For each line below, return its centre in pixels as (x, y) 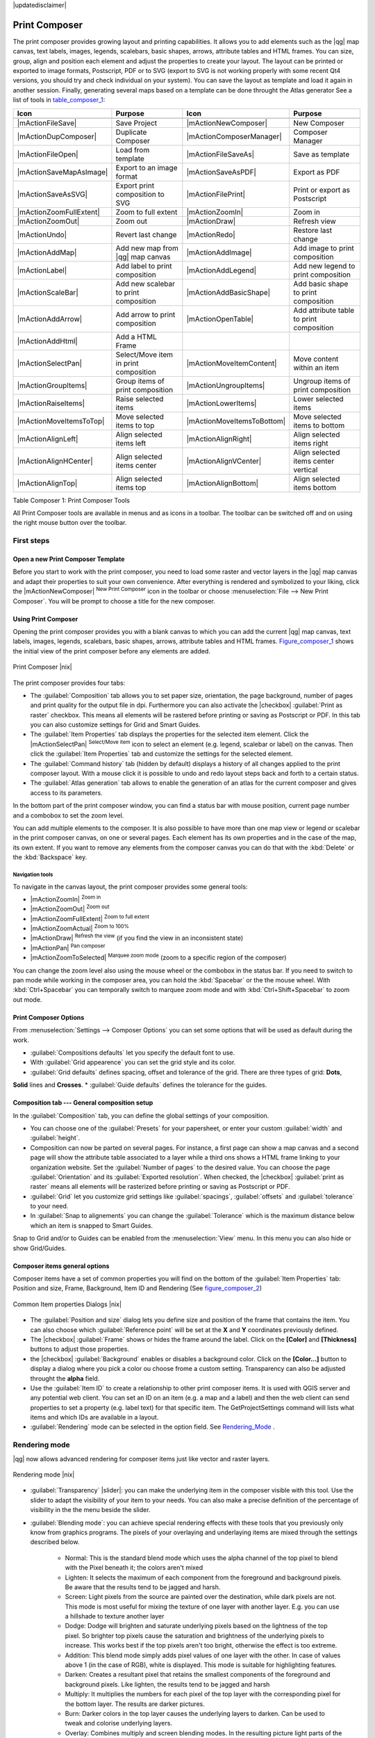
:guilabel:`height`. (55, 1138)
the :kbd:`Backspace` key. (50, 857)
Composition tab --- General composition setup (83, 1103)
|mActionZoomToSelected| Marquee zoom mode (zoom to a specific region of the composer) (158, 957)
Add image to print (324, 248)
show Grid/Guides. (40, 1248)
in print (127, 363)
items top (131, 487)
